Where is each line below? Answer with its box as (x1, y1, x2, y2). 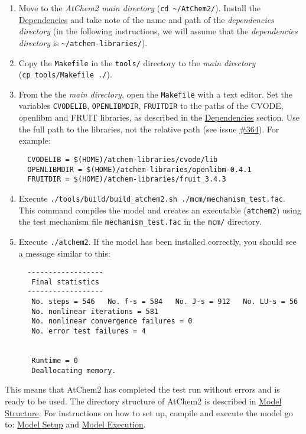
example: (18, 134, 51, 147)
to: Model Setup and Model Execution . (5, 418, 146, 430)
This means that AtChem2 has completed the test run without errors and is (5, 383, 280, 396)
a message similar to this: (18, 247, 110, 259)
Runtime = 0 (31, 357, 79, 365)
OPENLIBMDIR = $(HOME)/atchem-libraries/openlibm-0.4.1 (27, 165, 252, 174)
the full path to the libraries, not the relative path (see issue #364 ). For (18, 122, 279, 135)
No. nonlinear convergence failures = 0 (31, 317, 193, 326)
